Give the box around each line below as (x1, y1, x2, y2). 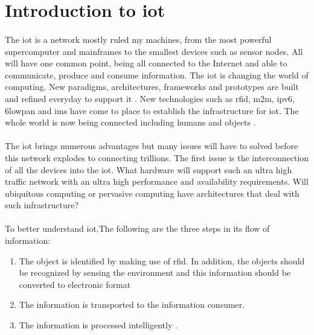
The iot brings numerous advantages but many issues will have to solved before (5, 139, 298, 152)
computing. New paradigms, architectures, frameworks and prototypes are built (5, 80, 299, 93)
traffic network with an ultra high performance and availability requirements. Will (5, 175, 309, 188)
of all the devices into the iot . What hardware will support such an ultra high (5, 163, 292, 176)
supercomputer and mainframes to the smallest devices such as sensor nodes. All (5, 45, 303, 57)
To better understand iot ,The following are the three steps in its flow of (5, 222, 270, 235)
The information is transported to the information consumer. (19, 298, 245, 311)
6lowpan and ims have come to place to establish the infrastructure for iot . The (5, 104, 299, 116)
